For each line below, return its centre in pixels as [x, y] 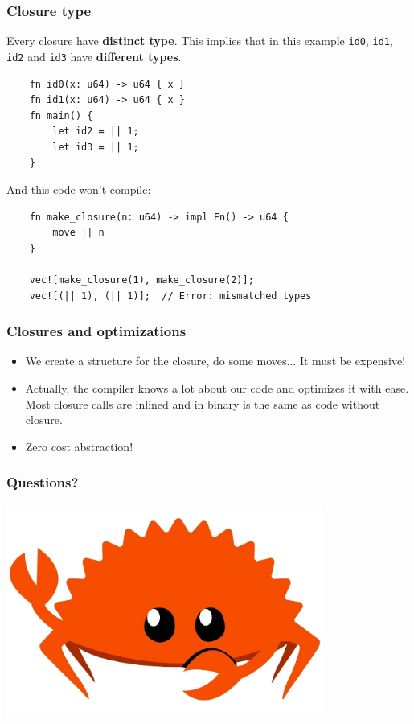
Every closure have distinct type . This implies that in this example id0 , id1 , [200, 41]
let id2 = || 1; [96, 132]
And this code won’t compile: [79, 189]
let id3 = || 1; [96, 147]
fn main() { [61, 115]
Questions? [43, 482]
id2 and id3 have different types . [94, 56]
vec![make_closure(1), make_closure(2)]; [141, 280]
